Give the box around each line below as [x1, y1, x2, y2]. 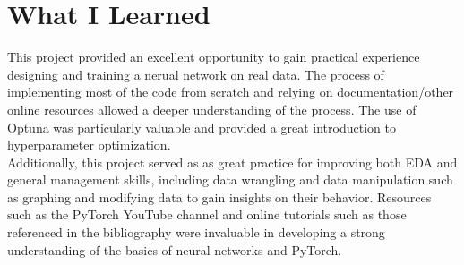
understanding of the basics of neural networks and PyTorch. [7, 240, 342, 259]
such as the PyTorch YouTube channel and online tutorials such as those [7, 205, 407, 224]
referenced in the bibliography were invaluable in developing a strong [7, 223, 385, 242]
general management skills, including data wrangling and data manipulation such [7, 170, 453, 189]
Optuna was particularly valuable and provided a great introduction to [7, 117, 396, 136]
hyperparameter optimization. [7, 135, 171, 154]
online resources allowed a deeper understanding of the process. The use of [7, 99, 417, 118]
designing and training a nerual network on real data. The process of [7, 64, 384, 83]
